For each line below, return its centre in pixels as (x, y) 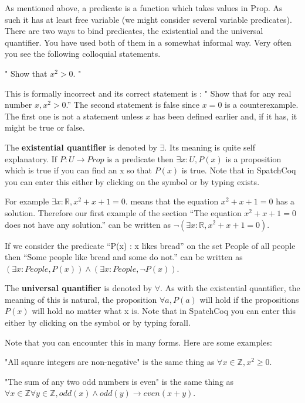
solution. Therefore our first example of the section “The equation (123, 212)
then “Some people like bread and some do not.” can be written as (124, 257)
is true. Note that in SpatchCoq (239, 170)
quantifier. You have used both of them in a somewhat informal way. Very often (148, 42)
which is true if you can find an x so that (79, 170)
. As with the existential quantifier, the (230, 288)
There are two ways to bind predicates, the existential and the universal (134, 31)
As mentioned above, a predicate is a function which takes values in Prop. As (144, 8)
